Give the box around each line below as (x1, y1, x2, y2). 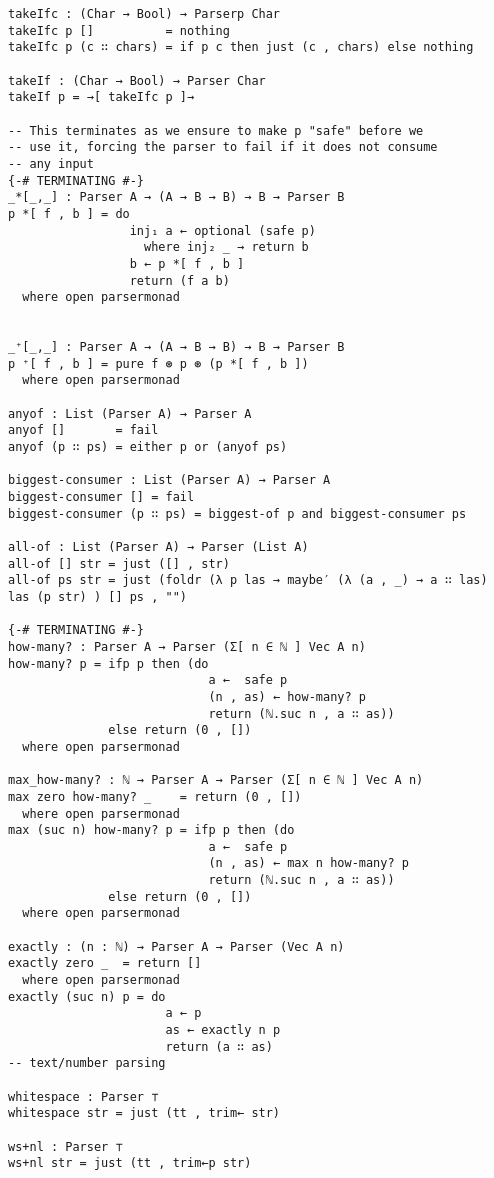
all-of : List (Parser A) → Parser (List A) (8, 540, 309, 554)
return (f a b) (129, 273, 230, 288)
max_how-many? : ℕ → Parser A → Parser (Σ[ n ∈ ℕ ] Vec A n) (8, 773, 424, 788)
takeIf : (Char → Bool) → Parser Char (8, 73, 266, 88)
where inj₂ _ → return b (144, 240, 309, 255)
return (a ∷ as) (165, 1039, 273, 1054)
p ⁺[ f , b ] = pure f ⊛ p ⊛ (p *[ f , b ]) (8, 356, 309, 371)
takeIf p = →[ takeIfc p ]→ (8, 90, 195, 105)
